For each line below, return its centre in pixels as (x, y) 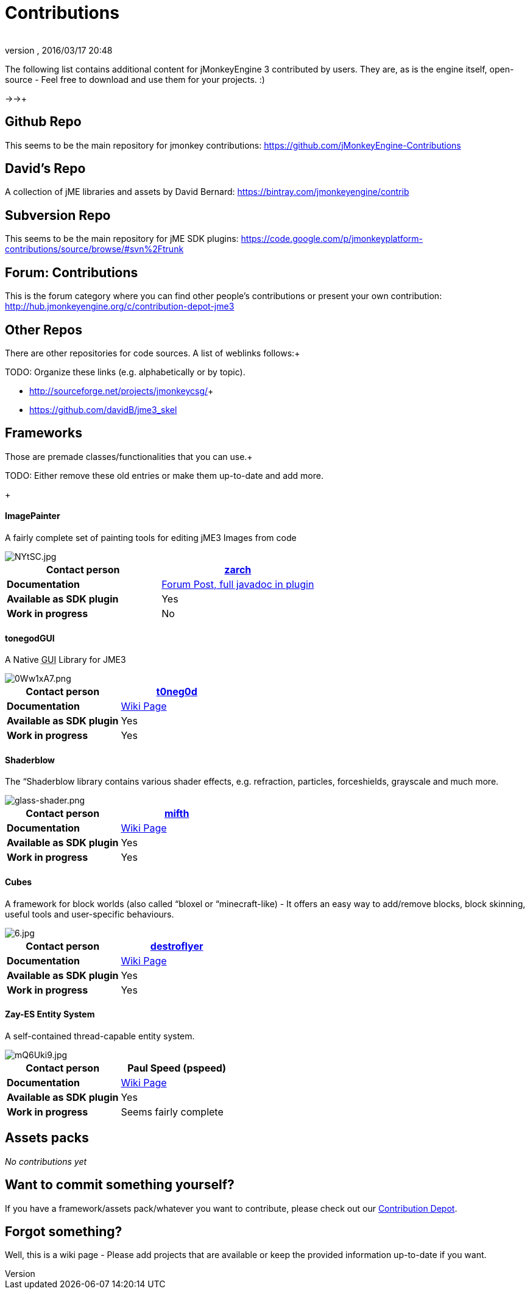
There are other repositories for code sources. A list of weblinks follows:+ (153, 353)
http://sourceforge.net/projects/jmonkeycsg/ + (122, 391)
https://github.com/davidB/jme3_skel (103, 409)
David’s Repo (45, 169)
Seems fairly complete (172, 1112)
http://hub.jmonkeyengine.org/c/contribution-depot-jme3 (120, 306)
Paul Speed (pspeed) (177, 1068)
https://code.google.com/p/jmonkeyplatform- (332, 239)
